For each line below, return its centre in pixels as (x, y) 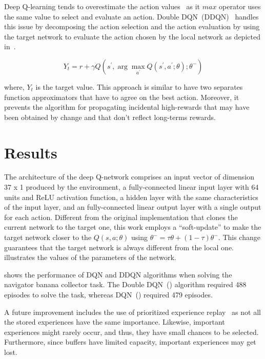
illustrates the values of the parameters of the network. (90, 257)
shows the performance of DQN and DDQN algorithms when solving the (118, 274)
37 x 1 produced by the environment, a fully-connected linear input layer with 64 (131, 187)
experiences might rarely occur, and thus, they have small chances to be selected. (131, 332)
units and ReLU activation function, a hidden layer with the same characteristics (131, 197)
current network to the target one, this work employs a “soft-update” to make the (133, 227)
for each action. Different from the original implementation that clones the (121, 217)
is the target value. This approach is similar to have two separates (139, 86)
